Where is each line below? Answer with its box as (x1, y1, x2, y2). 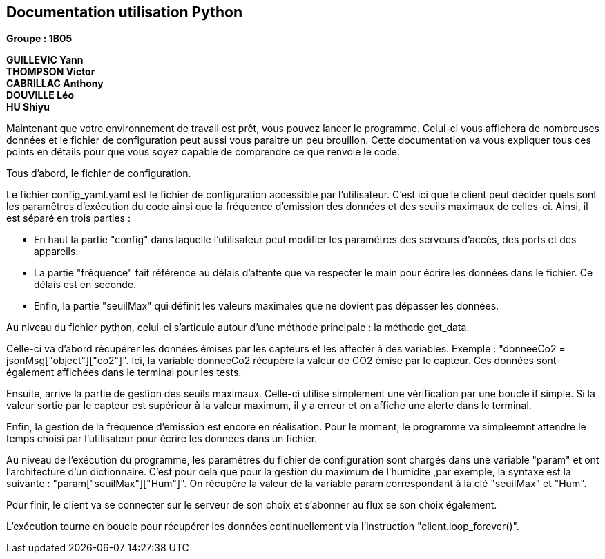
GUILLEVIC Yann (6, 54, 84, 66)
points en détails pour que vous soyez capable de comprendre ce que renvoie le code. (6, 146, 401, 158)
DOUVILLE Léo (6, 89, 75, 102)
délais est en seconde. (34, 278, 137, 291)
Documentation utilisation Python (6, 3, 242, 21)
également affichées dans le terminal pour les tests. (6, 366, 242, 379)
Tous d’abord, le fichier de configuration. (6, 167, 191, 180)
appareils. (34, 245, 79, 258)
